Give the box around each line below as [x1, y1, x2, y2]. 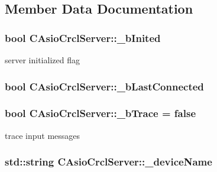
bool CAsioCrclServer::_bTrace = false [5, 106, 196, 121]
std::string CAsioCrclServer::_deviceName [5, 154, 212, 169]
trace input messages [5, 129, 80, 141]
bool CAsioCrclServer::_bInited [5, 30, 161, 45]
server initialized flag [5, 54, 80, 66]
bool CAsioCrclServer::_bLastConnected [5, 79, 204, 93]
